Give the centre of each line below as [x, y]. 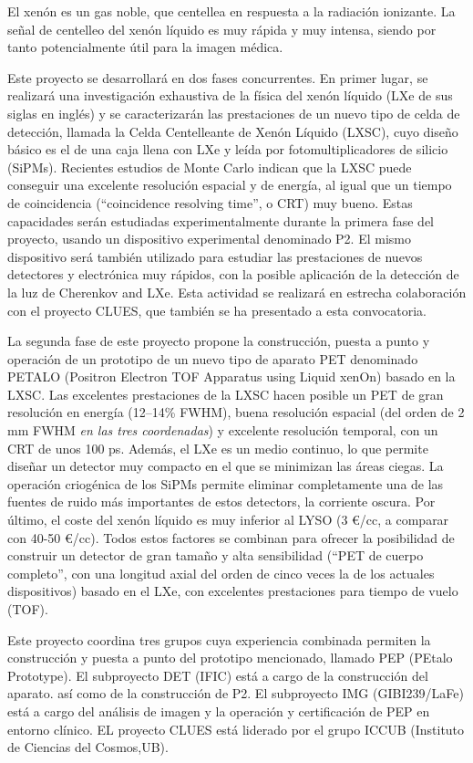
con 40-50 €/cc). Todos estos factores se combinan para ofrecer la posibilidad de [231, 537]
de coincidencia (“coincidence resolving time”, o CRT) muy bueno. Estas [210, 202]
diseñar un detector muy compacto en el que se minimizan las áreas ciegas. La [226, 466]
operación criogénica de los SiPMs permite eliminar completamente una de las [226, 483]
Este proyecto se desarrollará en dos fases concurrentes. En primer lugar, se [218, 77]
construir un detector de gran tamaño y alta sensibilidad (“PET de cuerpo [216, 555]
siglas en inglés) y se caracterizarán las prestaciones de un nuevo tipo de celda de [234, 113]
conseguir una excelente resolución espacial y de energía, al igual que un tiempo [230, 185]
